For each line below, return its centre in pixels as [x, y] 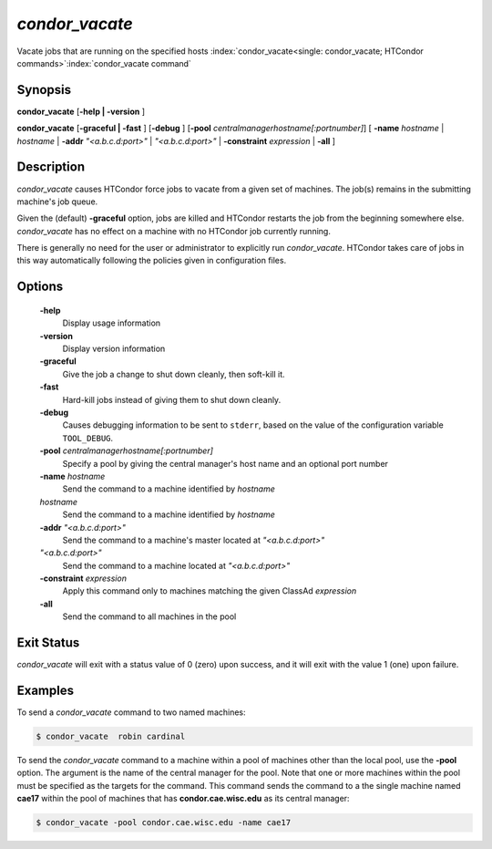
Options [40, 287]
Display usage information [112, 323]
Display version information [114, 349]
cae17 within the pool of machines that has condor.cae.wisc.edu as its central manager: [183, 799]
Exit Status [48, 643]
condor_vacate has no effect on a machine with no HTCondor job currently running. [174, 231]
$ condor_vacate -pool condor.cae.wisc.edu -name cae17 [164, 823]
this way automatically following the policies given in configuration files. [152, 261]
